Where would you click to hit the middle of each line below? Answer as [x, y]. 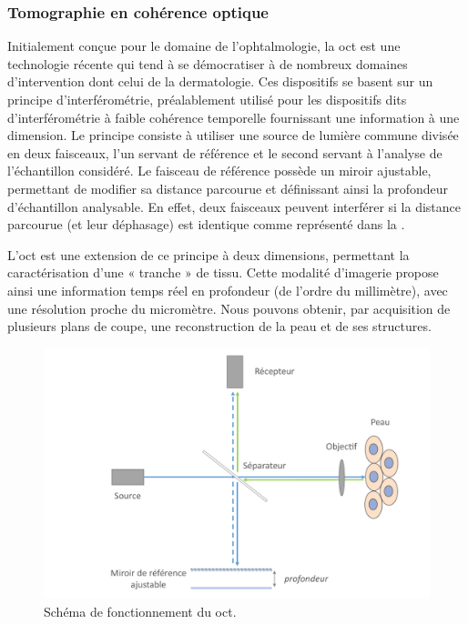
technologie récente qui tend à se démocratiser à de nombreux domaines [208, 63]
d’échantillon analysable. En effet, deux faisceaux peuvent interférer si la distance [234, 206]
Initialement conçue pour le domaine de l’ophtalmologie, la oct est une [204, 46]
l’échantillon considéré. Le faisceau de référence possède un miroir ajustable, [219, 171]
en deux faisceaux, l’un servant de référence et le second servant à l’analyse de [225, 152]
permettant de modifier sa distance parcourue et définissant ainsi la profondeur [228, 188]
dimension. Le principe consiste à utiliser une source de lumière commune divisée [233, 135]
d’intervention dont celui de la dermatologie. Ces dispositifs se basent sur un [220, 81]
